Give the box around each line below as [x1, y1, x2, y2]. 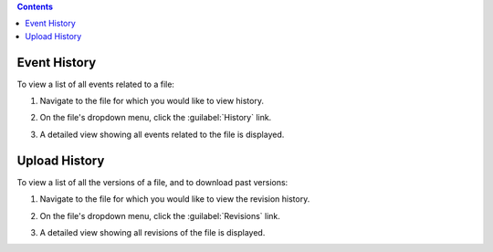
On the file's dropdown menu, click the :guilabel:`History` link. [39, 112, 272, 123]
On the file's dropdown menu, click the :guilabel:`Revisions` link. [39, 210, 280, 221]
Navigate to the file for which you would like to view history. [39, 96, 265, 107]
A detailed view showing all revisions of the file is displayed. [39, 226, 266, 237]
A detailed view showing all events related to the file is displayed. [39, 129, 285, 140]
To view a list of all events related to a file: [16, 79, 175, 89]
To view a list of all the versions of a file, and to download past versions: [16, 176, 288, 187]
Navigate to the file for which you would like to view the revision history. [39, 194, 310, 205]
